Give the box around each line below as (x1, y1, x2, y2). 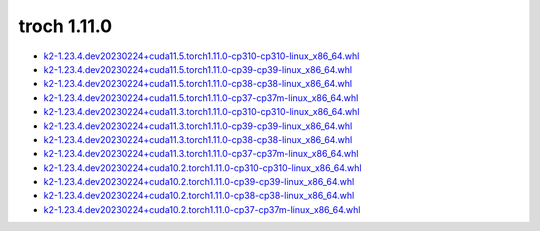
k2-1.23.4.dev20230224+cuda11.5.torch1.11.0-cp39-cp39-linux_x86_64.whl (43, 63, 353, 75)
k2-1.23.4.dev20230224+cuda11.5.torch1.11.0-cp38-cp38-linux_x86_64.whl (43, 78, 353, 90)
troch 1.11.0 (18, 15, 113, 37)
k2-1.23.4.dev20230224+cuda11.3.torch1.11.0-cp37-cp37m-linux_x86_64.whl (43, 148, 359, 160)
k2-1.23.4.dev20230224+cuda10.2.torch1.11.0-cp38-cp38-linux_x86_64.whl (43, 190, 355, 202)
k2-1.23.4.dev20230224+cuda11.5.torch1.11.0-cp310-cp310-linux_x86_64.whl (43, 50, 360, 62)
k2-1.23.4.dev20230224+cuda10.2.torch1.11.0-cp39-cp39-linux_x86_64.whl (43, 176, 355, 188)
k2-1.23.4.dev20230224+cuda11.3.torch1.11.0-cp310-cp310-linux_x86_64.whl (43, 106, 360, 118)
